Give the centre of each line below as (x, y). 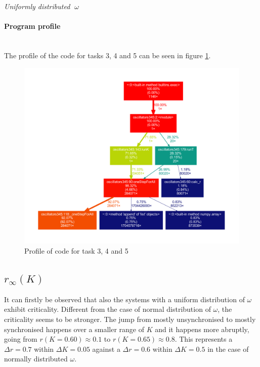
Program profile (32, 26)
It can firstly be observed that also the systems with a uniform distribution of (124, 299)
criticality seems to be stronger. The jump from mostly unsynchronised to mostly (130, 319)
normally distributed (36, 359)
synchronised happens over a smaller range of (74, 329)
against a (106, 349)
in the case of (228, 349)
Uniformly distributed (37, 6)
